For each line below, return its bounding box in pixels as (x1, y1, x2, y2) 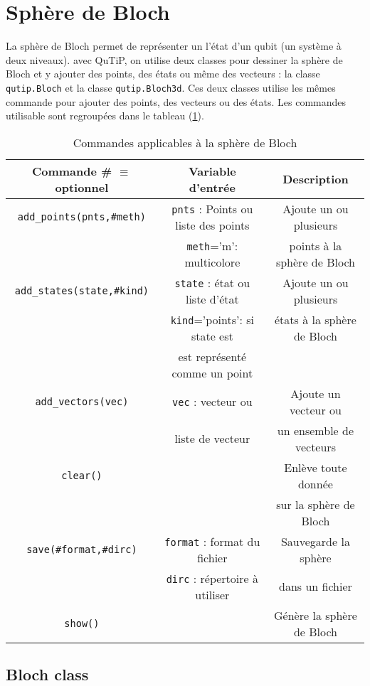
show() (64, 617, 100, 629)
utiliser (195, 586, 230, 603)
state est (191, 327, 233, 344)
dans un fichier (279, 578, 352, 595)
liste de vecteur (174, 430, 250, 447)
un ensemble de (277, 422, 354, 439)
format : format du (164, 532, 260, 550)
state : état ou (174, 274, 250, 291)
